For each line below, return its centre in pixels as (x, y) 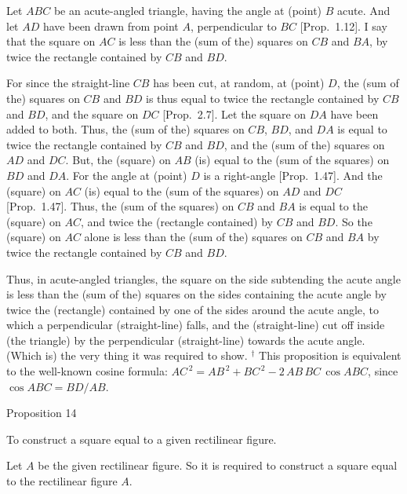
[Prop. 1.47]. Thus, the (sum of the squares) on (120, 206)
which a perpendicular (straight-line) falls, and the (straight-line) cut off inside (196, 325)
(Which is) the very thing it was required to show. (127, 355)
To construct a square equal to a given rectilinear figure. (142, 439)
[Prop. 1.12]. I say (343, 26)
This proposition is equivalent (330, 355)
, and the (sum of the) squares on (304, 144)
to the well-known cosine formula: (87, 371)
